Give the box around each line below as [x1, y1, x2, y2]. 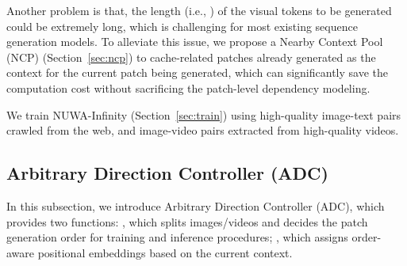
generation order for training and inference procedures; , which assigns [6, 229, 348, 245]
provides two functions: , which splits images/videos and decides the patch [6, 213, 368, 230]
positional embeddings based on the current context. [37, 244, 293, 260]
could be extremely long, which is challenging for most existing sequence [6, 17, 358, 34]
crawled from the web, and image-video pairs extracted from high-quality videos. [6, 122, 399, 139]
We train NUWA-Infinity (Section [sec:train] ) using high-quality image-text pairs [6, 106, 401, 123]
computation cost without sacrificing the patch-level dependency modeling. [6, 79, 371, 96]
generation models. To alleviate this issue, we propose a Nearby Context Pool [6, 33, 383, 50]
